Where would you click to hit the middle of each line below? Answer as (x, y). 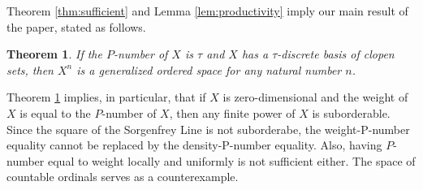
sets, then (30, 69)
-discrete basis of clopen (336, 54)
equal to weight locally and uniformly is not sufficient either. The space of (231, 160)
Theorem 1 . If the (54, 54)
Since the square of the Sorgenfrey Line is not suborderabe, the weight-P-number (208, 129)
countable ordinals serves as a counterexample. (123, 177)
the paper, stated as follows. (76, 26)
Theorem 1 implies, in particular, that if (106, 97)
